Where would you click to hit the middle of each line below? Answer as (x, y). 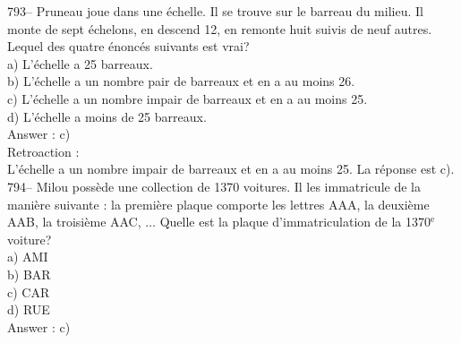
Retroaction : (43, 151)
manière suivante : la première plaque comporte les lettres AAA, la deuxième (218, 204)
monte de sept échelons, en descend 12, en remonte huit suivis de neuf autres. (220, 28)
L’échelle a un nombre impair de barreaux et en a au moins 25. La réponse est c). (231, 169)
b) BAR (29, 274)
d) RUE (29, 309)
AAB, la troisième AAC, (74, 222)
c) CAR (29, 292)
